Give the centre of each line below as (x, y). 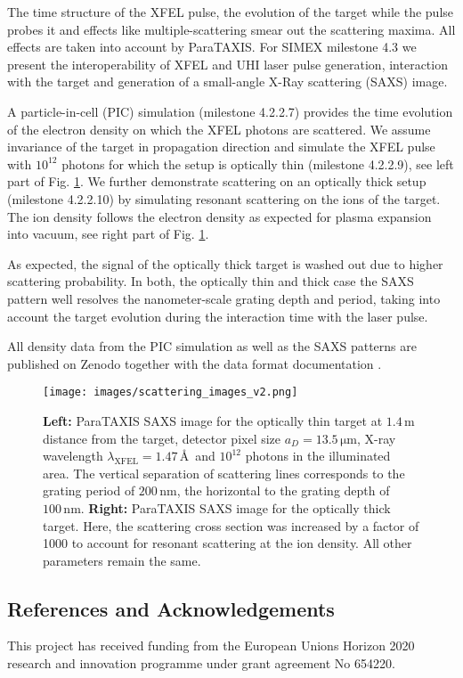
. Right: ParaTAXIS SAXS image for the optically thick (236, 507)
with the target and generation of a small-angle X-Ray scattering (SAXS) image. (227, 82)
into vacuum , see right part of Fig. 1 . (108, 234)
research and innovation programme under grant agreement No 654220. (201, 663)
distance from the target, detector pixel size (162, 438)
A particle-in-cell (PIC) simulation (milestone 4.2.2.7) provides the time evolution (230, 111)
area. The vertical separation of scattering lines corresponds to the (224, 473)
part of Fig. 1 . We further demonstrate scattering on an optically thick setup (217, 181)
